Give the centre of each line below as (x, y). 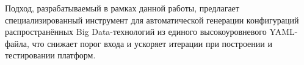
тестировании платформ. (50, 55)
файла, (17, 43)
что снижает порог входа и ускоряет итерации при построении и (152, 43)
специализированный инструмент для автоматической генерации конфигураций (152, 20)
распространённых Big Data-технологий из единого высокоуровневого (136, 32)
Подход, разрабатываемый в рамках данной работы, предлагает (122, 8)
